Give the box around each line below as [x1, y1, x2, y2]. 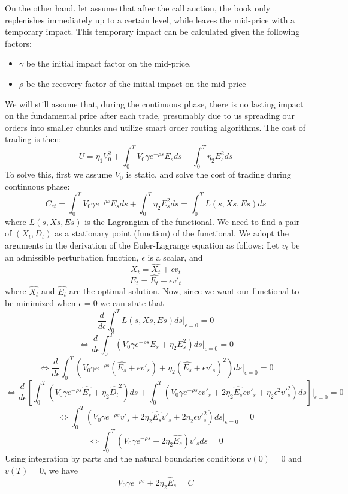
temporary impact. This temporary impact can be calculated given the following [5, 25, 300, 38]
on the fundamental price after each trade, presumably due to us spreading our [5, 109, 295, 122]
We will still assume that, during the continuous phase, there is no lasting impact [5, 97, 304, 110]
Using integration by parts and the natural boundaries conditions [5, 452, 244, 465]
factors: [5, 37, 32, 49]
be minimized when [5, 297, 76, 309]
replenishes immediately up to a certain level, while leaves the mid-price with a [5, 13, 295, 26]
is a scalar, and [147, 250, 203, 263]
